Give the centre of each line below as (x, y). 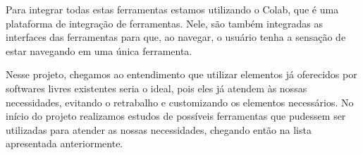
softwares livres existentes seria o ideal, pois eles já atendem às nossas (156, 88)
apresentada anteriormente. (64, 143)
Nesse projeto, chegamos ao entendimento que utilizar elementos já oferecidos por (181, 74)
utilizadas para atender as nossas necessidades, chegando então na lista (159, 129)
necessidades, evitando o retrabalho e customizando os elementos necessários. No (180, 102)
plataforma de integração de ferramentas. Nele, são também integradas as (165, 23)
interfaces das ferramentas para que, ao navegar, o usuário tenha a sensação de (176, 37)
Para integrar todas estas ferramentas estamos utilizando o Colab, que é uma (172, 9)
